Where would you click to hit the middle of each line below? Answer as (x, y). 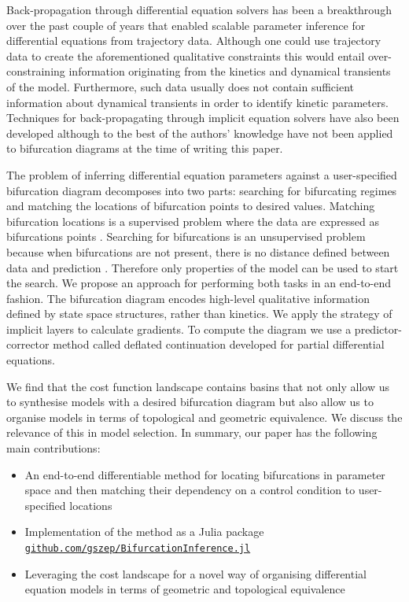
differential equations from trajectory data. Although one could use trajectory (194, 41)
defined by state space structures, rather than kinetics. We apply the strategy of (199, 314)
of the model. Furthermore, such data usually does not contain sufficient (181, 86)
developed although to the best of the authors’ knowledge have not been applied (200, 133)
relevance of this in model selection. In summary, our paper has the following (192, 432)
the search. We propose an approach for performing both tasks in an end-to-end (199, 283)
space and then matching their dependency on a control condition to (190, 490)
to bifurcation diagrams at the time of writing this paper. (145, 148)
